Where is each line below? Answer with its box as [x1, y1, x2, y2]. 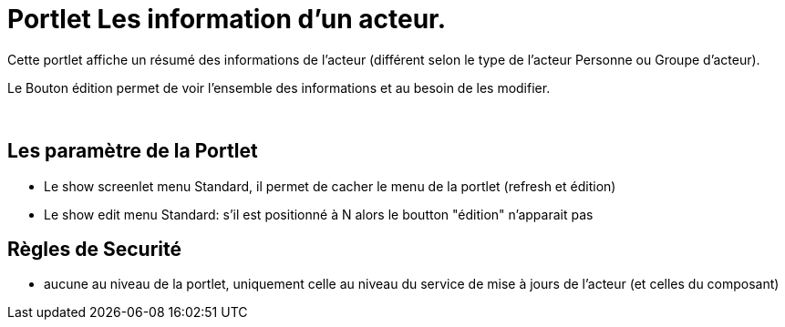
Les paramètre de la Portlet [7, 139, 258, 163]
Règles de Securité [7, 238, 181, 261]
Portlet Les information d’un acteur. [7, 4, 447, 35]
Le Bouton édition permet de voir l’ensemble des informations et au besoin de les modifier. [7, 79, 551, 96]
